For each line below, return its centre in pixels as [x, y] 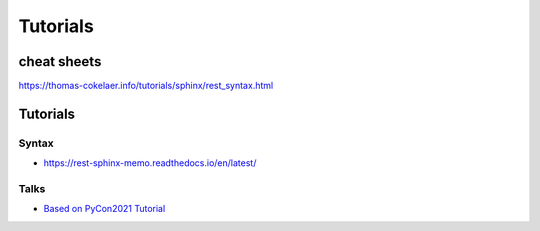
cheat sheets [60, 61]
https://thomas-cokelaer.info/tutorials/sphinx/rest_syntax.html [146, 86]
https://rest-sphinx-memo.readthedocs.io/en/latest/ [150, 163]
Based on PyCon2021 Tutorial [104, 209]
